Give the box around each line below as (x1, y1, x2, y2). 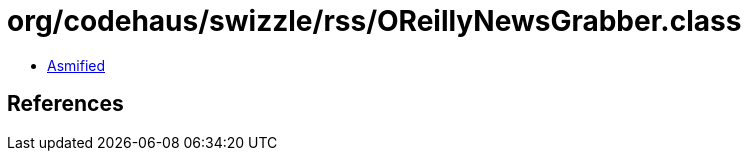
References (7, 91, 124, 117)
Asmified (47, 56, 106, 74)
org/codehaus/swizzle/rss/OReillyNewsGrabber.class (7, 4, 742, 38)
